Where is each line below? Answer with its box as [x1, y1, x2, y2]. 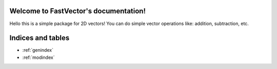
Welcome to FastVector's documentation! [9, 7, 146, 15]
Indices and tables [9, 34, 70, 42]
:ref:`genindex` [22, 47, 54, 53]
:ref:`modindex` [22, 54, 55, 60]
